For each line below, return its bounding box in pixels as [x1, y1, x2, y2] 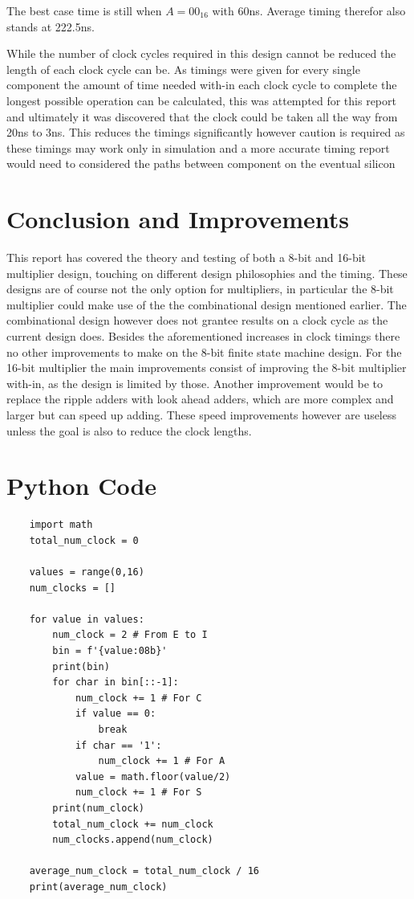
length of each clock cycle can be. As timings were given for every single [6, 60, 360, 77]
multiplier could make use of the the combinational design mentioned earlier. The [6, 296, 407, 313]
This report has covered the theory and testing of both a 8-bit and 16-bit [6, 249, 367, 266]
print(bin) [52, 660, 110, 672]
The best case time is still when [6, 2, 162, 18]
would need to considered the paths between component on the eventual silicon [6, 155, 396, 172]
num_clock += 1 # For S [75, 787, 202, 799]
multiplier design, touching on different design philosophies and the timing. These [6, 264, 408, 281]
